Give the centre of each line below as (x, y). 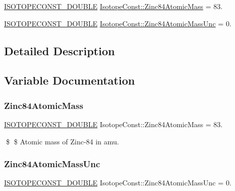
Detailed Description (60, 50)
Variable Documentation (70, 80)
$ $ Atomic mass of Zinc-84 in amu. (62, 141)
